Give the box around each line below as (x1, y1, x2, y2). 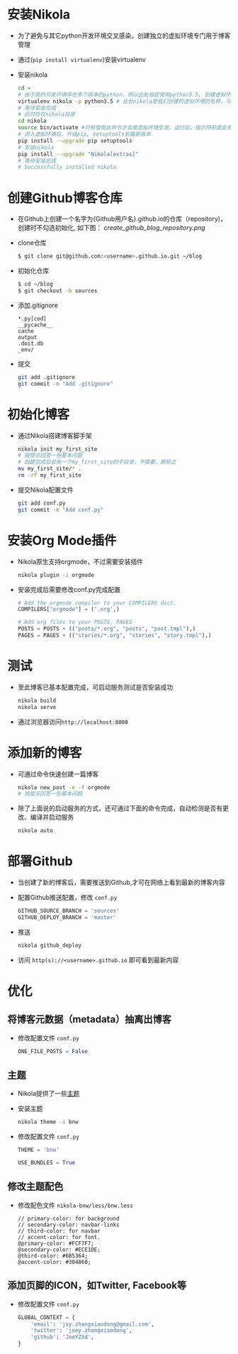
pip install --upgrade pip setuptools (17, 137, 132, 144)
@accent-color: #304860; (17, 1258, 91, 1265)
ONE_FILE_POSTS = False (17, 1047, 89, 1055)
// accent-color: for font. (17, 1233, 101, 1240)
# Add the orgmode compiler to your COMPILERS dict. (17, 599, 177, 607)
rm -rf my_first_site (17, 472, 82, 479)
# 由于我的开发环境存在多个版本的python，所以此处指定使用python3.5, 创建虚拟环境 (17, 91, 237, 98)
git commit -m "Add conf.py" (17, 506, 104, 513)
